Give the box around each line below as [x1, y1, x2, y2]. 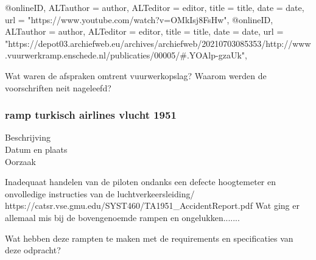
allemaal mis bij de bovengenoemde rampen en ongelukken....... [5, 211, 240, 223]
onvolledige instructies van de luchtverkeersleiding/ [5, 187, 195, 200]
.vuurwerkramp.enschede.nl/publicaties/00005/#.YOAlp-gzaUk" [5, 49, 245, 61]
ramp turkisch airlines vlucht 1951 [5, 107, 177, 122]
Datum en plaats [5, 142, 68, 155]
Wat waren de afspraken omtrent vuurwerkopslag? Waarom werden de [5, 69, 267, 82]
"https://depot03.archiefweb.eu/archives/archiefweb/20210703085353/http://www [5, 37, 311, 49]
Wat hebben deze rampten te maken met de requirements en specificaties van [5, 231, 293, 244]
